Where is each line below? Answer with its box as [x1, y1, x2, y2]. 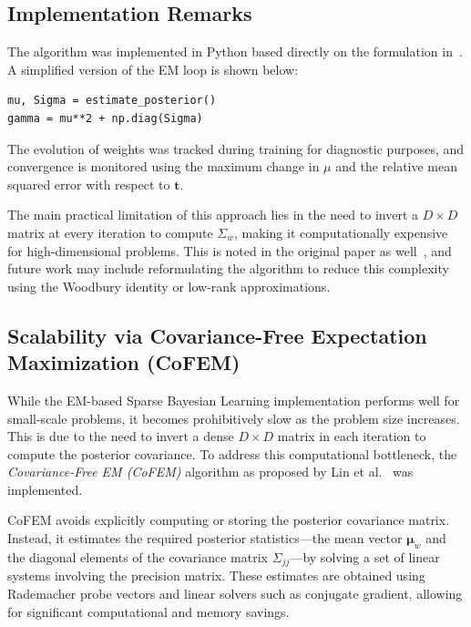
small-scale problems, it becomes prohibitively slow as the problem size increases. [7, 408, 460, 427]
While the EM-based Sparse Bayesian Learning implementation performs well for [7, 390, 460, 409]
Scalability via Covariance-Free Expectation [7, 321, 427, 349]
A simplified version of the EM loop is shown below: [7, 59, 299, 78]
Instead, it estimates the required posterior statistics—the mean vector [7, 529, 403, 548]
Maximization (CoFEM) [7, 348, 241, 376]
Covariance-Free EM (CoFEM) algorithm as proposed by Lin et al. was [7, 462, 414, 481]
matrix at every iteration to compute [7, 222, 213, 242]
